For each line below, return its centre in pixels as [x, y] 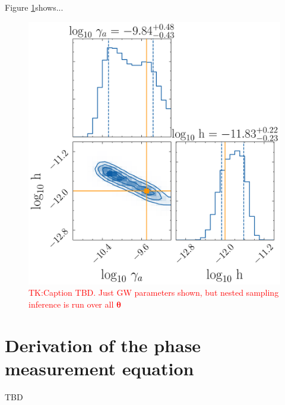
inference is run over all [71, 304]
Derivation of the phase [103, 345]
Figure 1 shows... [34, 7]
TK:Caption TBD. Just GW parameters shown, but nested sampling [154, 292]
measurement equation [99, 368]
